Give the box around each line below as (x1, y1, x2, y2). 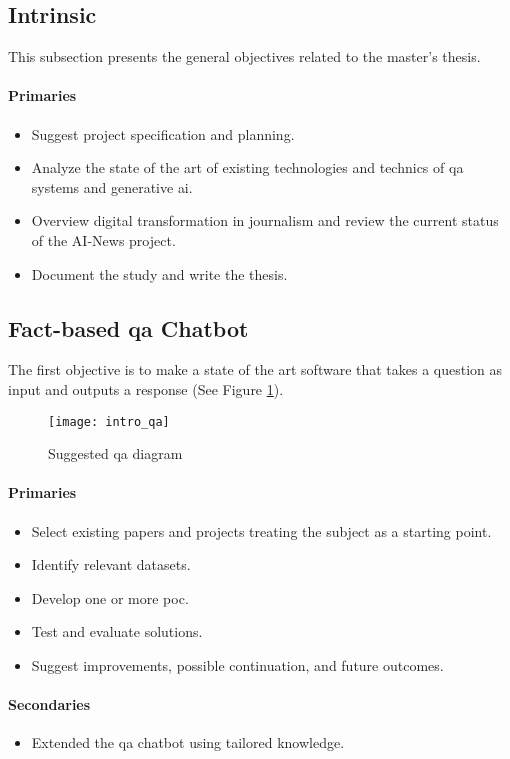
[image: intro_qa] (48, 414, 170, 429)
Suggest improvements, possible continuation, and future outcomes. (31, 654, 444, 675)
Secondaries (8, 694, 91, 715)
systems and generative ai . (31, 176, 193, 197)
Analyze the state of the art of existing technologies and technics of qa (31, 157, 464, 178)
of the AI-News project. (31, 229, 176, 250)
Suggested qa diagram (48, 443, 183, 464)
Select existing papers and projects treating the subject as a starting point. (31, 520, 492, 541)
